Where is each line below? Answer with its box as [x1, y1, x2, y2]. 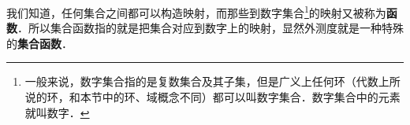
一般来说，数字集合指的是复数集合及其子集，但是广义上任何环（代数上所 [24, 73, 401, 90]
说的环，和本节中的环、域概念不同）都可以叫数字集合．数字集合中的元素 [24, 89, 401, 105]
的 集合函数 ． [6, 35, 73, 51]
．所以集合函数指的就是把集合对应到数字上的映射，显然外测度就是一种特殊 [17, 20, 404, 36]
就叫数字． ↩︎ [24, 104, 90, 120]
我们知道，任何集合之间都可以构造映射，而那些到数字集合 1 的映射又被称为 [6, 2, 386, 20]
